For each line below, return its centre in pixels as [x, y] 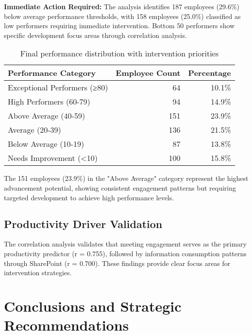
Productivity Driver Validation [83, 223]
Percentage [210, 73]
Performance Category [52, 73]
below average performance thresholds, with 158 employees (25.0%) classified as [122, 16]
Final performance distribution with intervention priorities [119, 53]
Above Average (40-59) [47, 116]
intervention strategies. [38, 273]
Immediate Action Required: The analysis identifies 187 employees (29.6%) [122, 6]
